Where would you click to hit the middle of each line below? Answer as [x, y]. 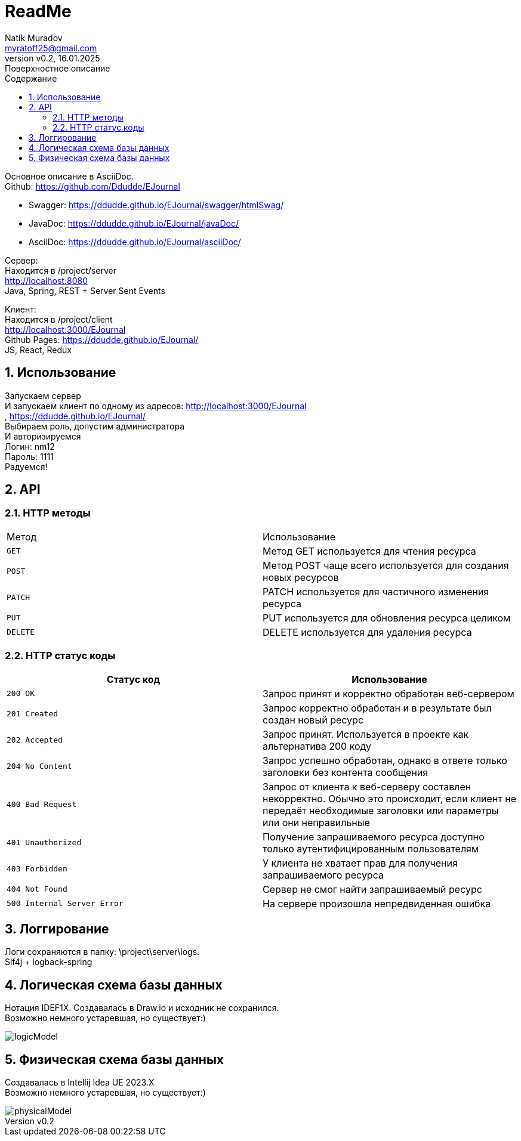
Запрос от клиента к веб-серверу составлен [367, 786]
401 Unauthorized [44, 843]
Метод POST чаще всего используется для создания [386, 565]
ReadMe [38, 11]
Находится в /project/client [59, 319]
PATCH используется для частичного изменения [376, 591]
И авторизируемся [43, 436]
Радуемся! [26, 466]
